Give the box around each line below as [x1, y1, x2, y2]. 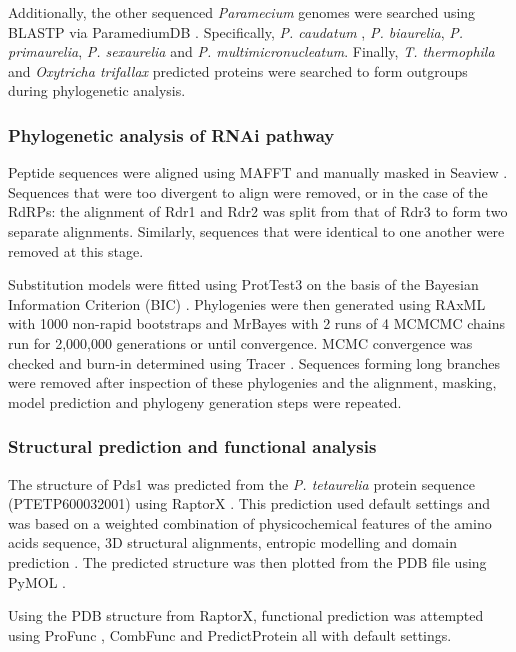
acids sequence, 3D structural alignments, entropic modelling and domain [8, 532, 458, 553]
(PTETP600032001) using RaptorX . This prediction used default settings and [8, 493, 490, 514]
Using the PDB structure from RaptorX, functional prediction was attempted [8, 605, 484, 626]
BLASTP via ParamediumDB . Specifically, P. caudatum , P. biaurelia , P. [8, 21, 464, 42]
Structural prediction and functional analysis [8, 434, 377, 459]
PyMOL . [8, 571, 66, 592]
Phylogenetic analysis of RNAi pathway [8, 122, 335, 147]
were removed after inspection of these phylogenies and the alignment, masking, [8, 372, 497, 393]
